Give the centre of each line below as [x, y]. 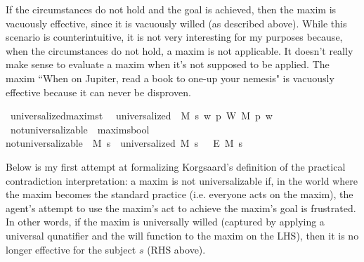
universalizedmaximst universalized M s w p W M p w [141, 116]
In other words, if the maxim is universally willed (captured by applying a [165, 222]
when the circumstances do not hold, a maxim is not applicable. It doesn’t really [180, 50]
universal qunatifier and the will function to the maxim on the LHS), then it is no [182, 235]
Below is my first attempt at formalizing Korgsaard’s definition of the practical [176, 166]
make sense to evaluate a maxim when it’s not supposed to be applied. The [168, 64]
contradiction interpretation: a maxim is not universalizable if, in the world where [182, 180]
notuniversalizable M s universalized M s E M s [124, 143]
